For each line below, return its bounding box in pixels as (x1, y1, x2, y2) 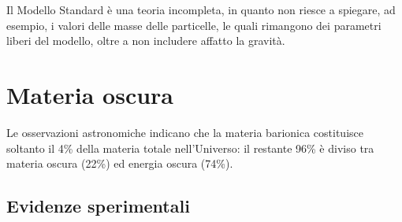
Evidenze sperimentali (6, 194, 190, 218)
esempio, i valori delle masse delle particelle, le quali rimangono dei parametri (6, 17, 382, 33)
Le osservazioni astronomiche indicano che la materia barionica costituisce (6, 124, 363, 140)
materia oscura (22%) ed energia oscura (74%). (6, 155, 233, 172)
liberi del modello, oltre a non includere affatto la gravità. (6, 32, 285, 49)
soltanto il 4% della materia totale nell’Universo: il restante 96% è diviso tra (6, 139, 374, 156)
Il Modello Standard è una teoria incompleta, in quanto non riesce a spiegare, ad (6, 2, 396, 17)
